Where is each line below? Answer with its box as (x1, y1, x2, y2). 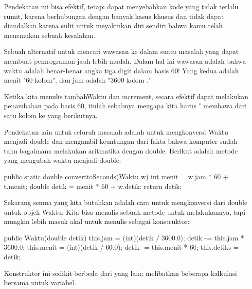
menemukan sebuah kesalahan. (4, 30, 95, 40)
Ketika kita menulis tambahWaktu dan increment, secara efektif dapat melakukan (4, 91, 248, 101)
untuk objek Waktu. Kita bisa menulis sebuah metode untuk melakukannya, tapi (4, 206, 246, 217)
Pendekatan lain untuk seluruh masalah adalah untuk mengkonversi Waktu (4, 126, 229, 136)
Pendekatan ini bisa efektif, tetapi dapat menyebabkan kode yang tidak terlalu (4, 1, 239, 11)
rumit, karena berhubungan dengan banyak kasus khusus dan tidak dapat (4, 11, 224, 21)
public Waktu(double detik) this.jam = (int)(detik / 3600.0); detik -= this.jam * (4, 232, 244, 242)
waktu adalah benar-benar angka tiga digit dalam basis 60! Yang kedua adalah (4, 65, 239, 75)
